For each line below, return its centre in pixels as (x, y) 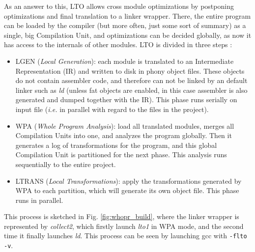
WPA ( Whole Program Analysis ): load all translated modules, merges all (125, 126)
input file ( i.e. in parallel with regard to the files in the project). (112, 109)
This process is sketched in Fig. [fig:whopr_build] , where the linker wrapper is (122, 216)
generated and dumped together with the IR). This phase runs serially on (126, 99)
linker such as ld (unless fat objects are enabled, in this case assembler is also (131, 90)
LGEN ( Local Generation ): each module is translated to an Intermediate (125, 61)
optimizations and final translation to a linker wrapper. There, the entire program (127, 15)
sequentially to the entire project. (66, 164)
